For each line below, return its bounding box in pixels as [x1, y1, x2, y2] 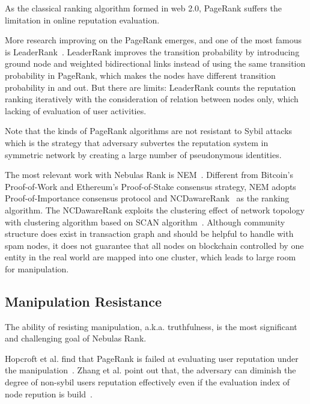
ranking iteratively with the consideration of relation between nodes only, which [5, 93, 299, 105]
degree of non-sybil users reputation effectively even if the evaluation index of [5, 376, 290, 388]
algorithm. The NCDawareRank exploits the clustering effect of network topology [5, 203, 305, 216]
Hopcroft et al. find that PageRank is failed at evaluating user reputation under [5, 352, 299, 364]
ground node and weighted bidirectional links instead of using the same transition [5, 57, 306, 70]
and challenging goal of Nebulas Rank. [5, 332, 147, 344]
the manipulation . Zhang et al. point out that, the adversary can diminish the [5, 364, 296, 376]
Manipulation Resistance [5, 292, 162, 310]
